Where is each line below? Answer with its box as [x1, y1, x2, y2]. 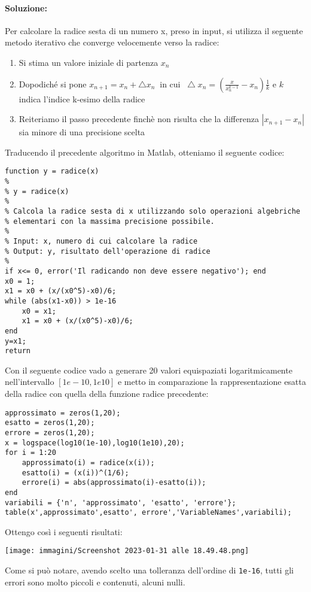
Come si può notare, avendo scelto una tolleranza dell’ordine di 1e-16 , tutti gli [5, 564, 294, 576]
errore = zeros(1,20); [5, 428, 95, 437]
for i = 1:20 [5, 448, 56, 457]
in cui [160, 80, 181, 89]
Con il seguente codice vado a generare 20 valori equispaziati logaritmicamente [5, 363, 292, 376]
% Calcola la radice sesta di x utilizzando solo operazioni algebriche [5, 207, 300, 215]
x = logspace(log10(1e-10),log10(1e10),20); [5, 438, 185, 447]
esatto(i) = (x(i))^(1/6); [22, 468, 129, 477]
